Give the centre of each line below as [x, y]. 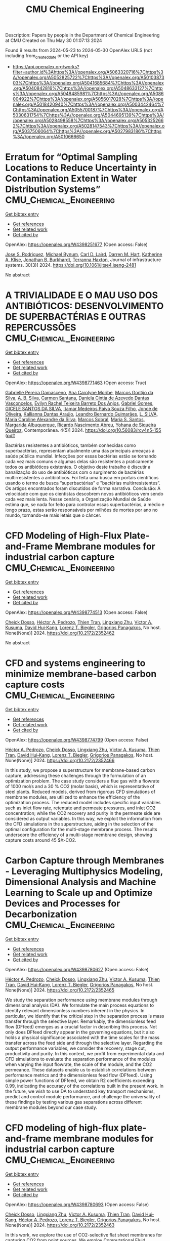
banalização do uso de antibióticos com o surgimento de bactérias [75, 472]
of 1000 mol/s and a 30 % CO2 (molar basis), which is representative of [80, 786]
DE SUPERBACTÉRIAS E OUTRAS [76, 317]
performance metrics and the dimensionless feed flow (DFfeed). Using [79, 1075]
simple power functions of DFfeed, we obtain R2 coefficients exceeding [80, 1080]
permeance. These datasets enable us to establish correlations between [80, 1069]
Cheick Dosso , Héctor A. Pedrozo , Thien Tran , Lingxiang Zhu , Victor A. [79, 622]
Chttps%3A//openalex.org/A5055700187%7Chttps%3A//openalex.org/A [88, 109]
